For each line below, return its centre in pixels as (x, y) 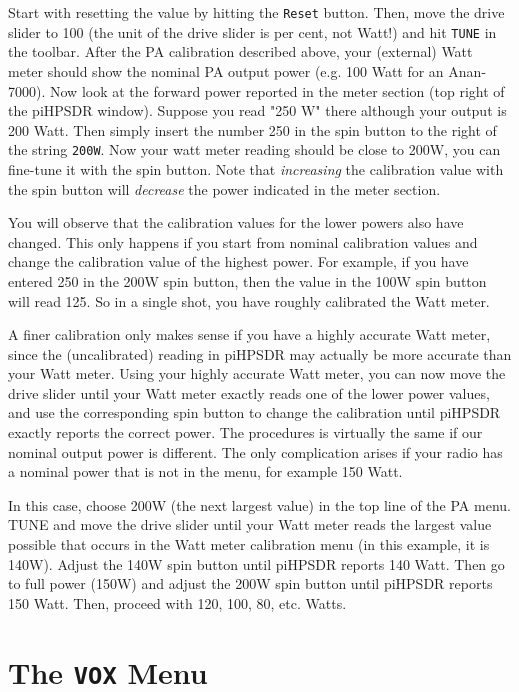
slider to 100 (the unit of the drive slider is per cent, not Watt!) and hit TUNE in (252, 31)
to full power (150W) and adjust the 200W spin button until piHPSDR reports (250, 583)
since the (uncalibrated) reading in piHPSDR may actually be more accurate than (260, 353)
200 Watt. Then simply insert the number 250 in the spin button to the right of (252, 129)
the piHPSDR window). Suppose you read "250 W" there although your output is (257, 110)
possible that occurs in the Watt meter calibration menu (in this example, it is (249, 544)
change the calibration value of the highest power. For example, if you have (238, 261)
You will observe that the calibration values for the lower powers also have (236, 222)
